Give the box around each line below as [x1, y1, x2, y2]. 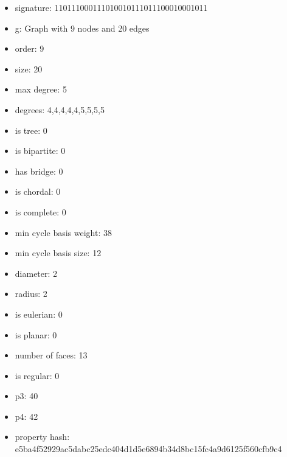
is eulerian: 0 [15, 307, 63, 320]
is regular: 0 [15, 369, 60, 382]
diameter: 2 [15, 267, 58, 279]
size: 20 [15, 62, 43, 75]
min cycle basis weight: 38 [15, 226, 112, 239]
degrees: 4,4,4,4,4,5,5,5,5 [15, 103, 105, 116]
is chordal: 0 [15, 185, 61, 198]
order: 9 [15, 42, 44, 55]
